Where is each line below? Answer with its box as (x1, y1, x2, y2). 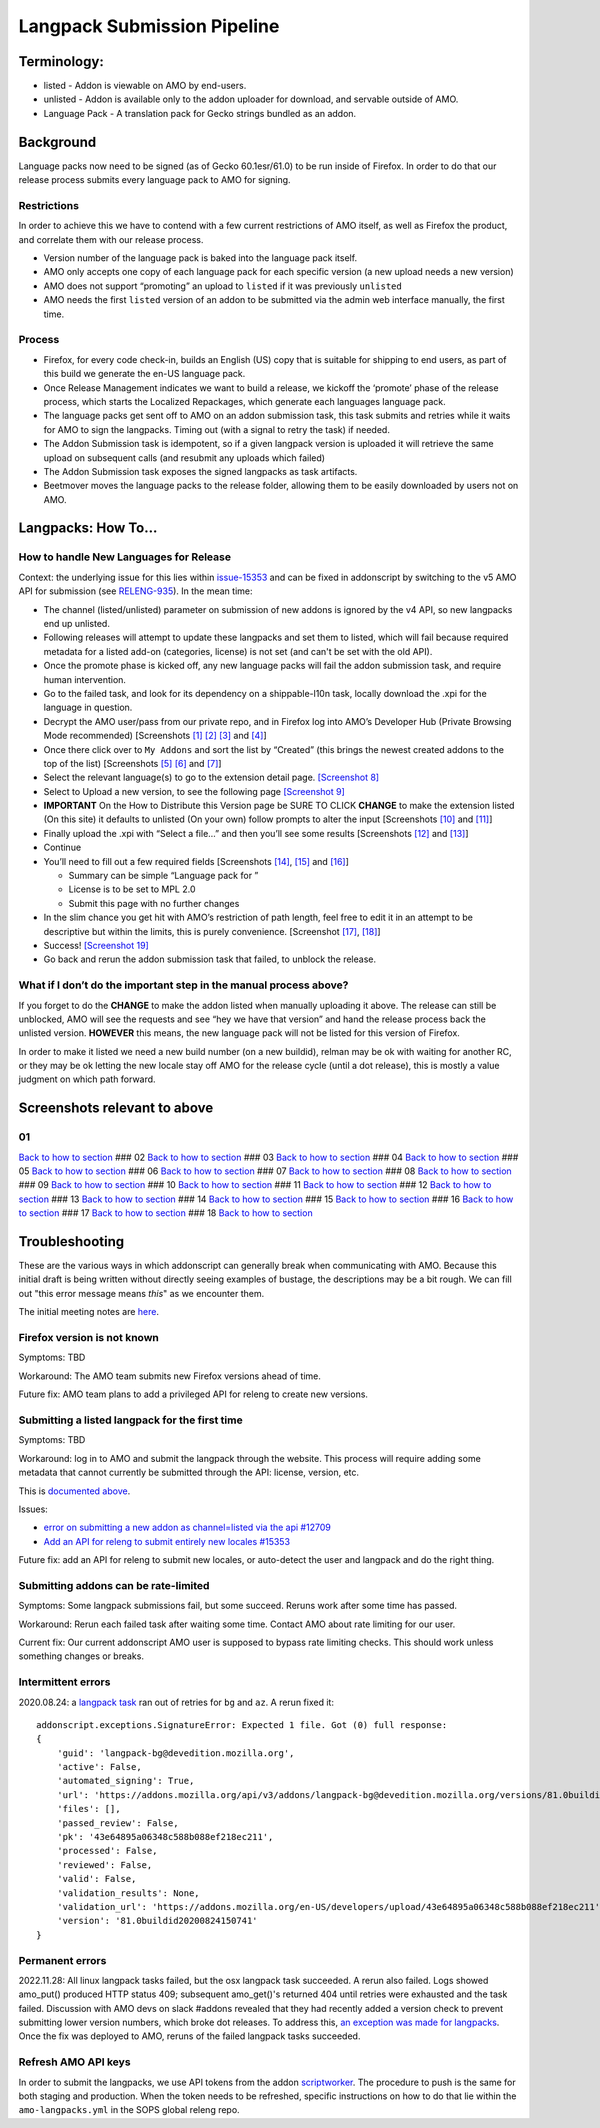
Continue (43, 841, 82, 854)
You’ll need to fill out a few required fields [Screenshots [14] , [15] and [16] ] (43, 855, 350, 867)
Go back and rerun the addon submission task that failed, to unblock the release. (43, 953, 377, 965)
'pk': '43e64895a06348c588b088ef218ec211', (56, 1831, 274, 1843)
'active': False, (56, 1761, 142, 1773)
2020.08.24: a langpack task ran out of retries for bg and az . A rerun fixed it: (18, 1696, 335, 1708)
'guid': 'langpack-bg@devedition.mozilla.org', (56, 1747, 295, 1759)
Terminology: (18, 53, 104, 70)
